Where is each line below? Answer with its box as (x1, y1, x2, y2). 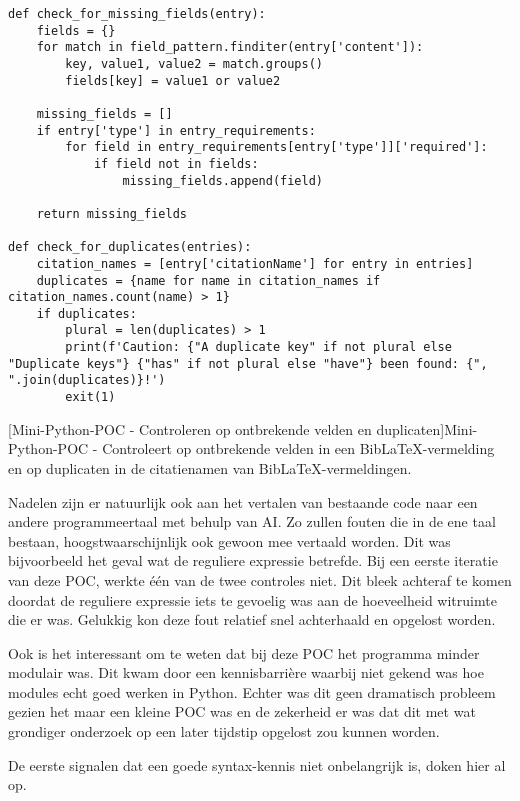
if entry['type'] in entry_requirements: (36, 123, 316, 138)
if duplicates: (36, 306, 137, 321)
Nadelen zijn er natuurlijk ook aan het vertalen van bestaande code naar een (8, 491, 478, 512)
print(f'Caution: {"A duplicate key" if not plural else (65, 340, 452, 355)
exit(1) (65, 390, 116, 405)
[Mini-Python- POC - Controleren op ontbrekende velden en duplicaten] (8, 418, 445, 439)
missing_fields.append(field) (122, 173, 323, 188)
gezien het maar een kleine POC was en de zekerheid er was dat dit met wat (8, 701, 476, 722)
